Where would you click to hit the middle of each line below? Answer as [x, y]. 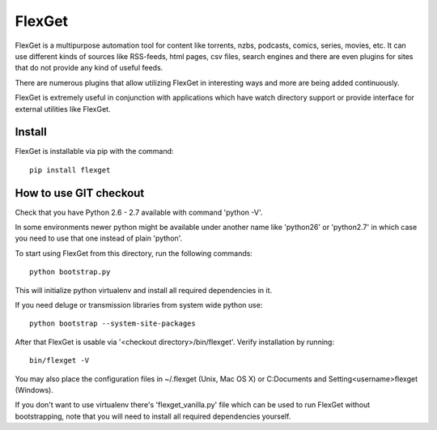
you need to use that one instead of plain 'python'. [99, 238]
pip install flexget [70, 170]
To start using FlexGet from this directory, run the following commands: [134, 253]
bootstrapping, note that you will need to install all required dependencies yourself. [153, 416]
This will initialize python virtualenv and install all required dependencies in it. [144, 290]
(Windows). [34, 390]
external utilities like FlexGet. [63, 109]
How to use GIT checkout [80, 193]
